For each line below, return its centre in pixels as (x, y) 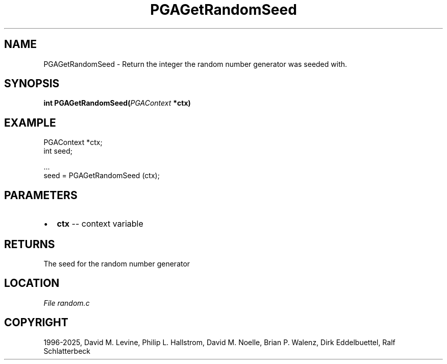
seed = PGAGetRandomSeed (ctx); (102, 176)
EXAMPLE (30, 123)
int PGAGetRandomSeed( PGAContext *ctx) (117, 103)
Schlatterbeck (67, 351)
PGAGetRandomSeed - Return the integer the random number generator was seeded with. (195, 64)
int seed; (58, 151)
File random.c (67, 303)
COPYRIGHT (36, 323)
